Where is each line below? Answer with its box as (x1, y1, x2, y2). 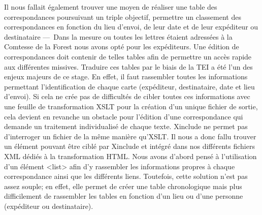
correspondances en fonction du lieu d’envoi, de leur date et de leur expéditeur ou (4, 21, 258, 32)
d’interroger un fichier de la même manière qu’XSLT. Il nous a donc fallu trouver (4, 131, 256, 141)
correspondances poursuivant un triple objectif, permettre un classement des (4, 11, 241, 22)
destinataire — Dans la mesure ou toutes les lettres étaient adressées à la (4, 31, 233, 42)
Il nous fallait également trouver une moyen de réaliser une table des (4, 2, 217, 12)
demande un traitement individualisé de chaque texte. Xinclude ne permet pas (4, 121, 248, 132)
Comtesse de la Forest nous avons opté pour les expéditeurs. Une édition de (4, 41, 239, 52)
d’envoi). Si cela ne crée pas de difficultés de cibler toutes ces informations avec (4, 91, 250, 102)
